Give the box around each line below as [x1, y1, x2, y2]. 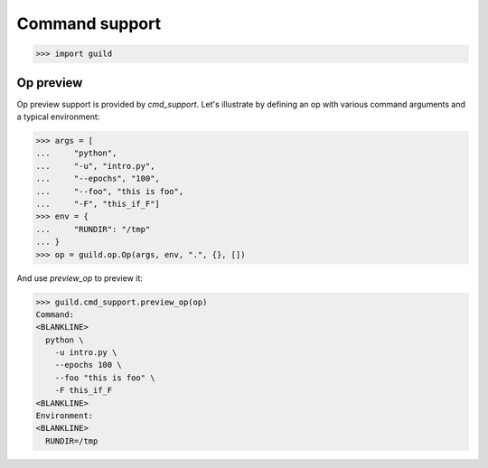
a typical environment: [16, 111, 100, 122]
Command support [16, 14, 162, 33]
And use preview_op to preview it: [16, 272, 144, 284]
